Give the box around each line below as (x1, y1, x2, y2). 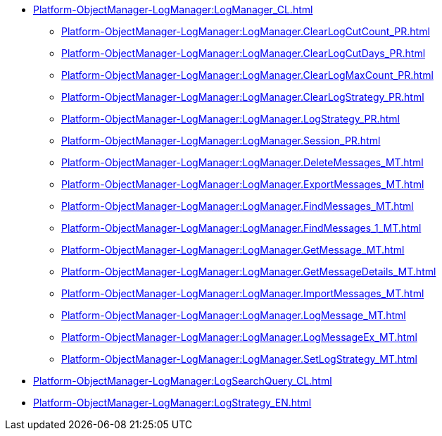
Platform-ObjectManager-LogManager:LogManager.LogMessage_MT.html (61, 309, 406, 321)
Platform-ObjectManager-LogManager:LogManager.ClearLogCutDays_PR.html (61, 47, 426, 59)
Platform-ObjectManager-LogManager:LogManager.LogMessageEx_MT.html (61, 331, 417, 343)
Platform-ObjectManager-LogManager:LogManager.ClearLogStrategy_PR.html (61, 91, 424, 103)
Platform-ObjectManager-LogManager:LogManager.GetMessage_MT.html (61, 244, 405, 256)
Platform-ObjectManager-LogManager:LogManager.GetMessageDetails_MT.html (61, 266, 436, 278)
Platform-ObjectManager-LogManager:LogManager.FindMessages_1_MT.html (61, 222, 422, 234)
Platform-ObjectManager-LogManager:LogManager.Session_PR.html (61, 135, 381, 147)
